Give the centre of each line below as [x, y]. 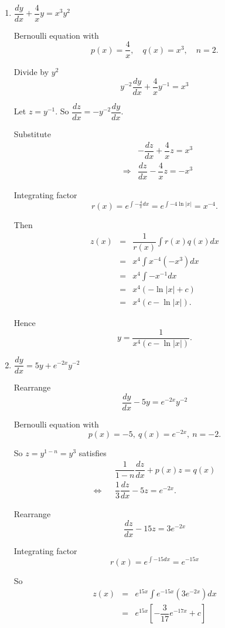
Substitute [32, 134]
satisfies [93, 453]
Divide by [31, 72]
